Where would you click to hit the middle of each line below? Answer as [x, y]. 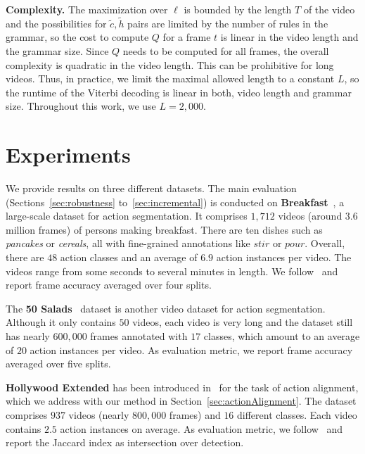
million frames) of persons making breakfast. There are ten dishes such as [164, 229]
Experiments [68, 155]
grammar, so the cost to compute [77, 37]
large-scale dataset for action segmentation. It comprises [127, 216]
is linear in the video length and [289, 37]
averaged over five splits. [58, 364]
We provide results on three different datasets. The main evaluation [151, 188]
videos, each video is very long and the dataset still [243, 322]
